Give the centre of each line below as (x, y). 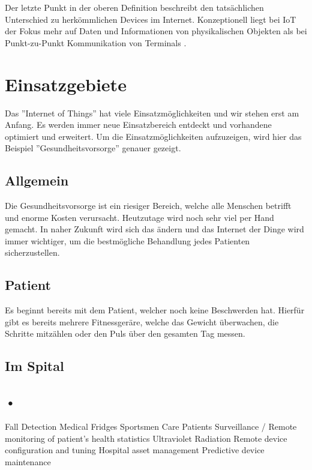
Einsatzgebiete (66, 84)
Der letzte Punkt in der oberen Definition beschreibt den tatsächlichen (134, 7)
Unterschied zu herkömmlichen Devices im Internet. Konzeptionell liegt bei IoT (151, 19)
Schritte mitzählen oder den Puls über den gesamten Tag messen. (125, 333)
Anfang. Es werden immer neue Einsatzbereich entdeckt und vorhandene (138, 125)
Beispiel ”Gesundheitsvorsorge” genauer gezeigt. (93, 148)
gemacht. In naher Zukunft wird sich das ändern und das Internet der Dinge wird (154, 229)
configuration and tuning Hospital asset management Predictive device (135, 450)
